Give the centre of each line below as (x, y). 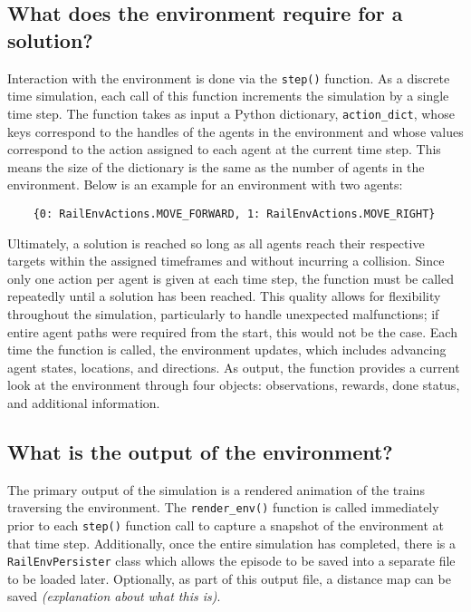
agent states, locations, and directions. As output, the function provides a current (234, 367)
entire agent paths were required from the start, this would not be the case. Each (232, 331)
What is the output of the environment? (200, 451)
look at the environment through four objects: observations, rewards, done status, (234, 385)
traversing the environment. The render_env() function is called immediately (223, 507)
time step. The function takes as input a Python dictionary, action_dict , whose (231, 113)
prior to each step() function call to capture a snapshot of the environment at (226, 525)
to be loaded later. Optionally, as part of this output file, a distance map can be (229, 578)
